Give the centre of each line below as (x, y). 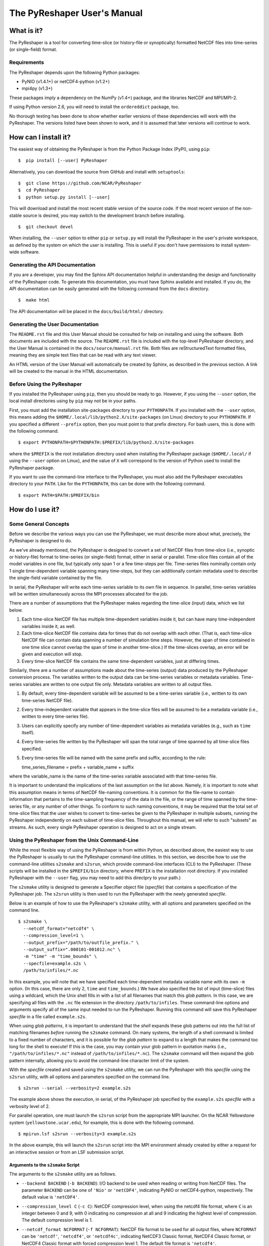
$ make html (34, 300)
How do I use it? (34, 509)
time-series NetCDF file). (47, 700)
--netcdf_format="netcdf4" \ (59, 929)
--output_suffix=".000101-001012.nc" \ (72, 949)
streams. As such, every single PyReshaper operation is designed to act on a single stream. (103, 827)
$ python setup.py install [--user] (64, 197)
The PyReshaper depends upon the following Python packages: (75, 72)
